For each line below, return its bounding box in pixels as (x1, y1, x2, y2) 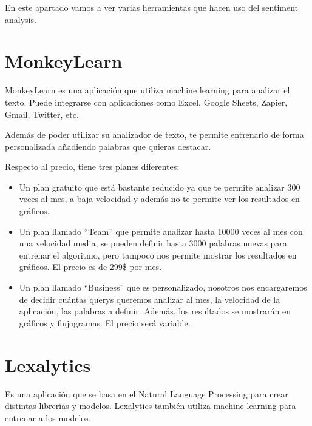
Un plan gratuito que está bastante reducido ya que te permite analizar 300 (19, 180, 300, 193)
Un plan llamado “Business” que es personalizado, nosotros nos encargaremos (19, 281, 307, 294)
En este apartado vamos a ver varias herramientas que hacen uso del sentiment (5, 1, 299, 13)
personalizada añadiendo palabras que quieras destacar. (5, 140, 211, 152)
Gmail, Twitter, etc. (5, 107, 79, 120)
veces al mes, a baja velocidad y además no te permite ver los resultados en (19, 192, 300, 205)
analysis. (5, 13, 36, 25)
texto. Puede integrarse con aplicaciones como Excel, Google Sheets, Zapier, (5, 95, 288, 108)
